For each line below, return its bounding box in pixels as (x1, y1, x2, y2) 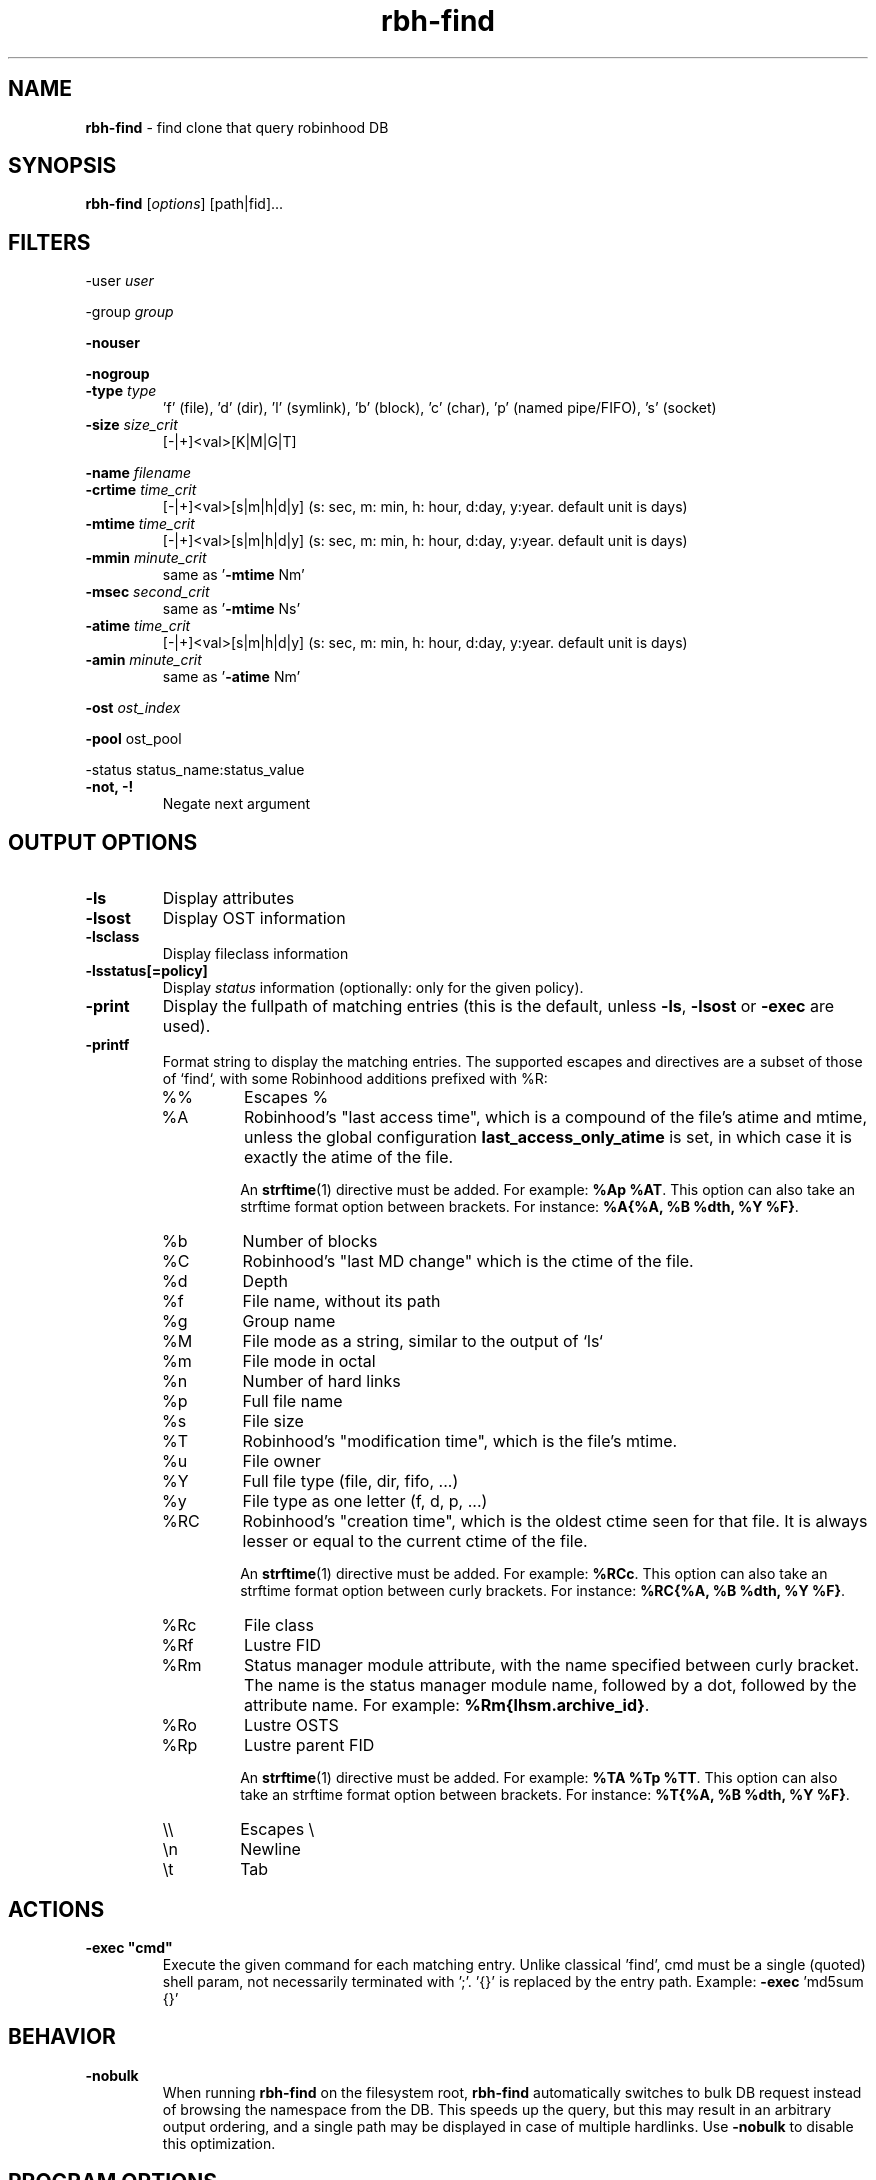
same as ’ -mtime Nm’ (162, 566, 305, 584)
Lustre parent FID (244, 1735, 375, 1756)
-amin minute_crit (85, 651, 202, 669)
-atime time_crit (85, 617, 191, 635)
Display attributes (162, 888, 295, 909)
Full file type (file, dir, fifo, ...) (242, 1471, 459, 1492)
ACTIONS (8, 1896, 105, 1922)
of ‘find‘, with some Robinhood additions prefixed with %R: (162, 1070, 548, 1088)
